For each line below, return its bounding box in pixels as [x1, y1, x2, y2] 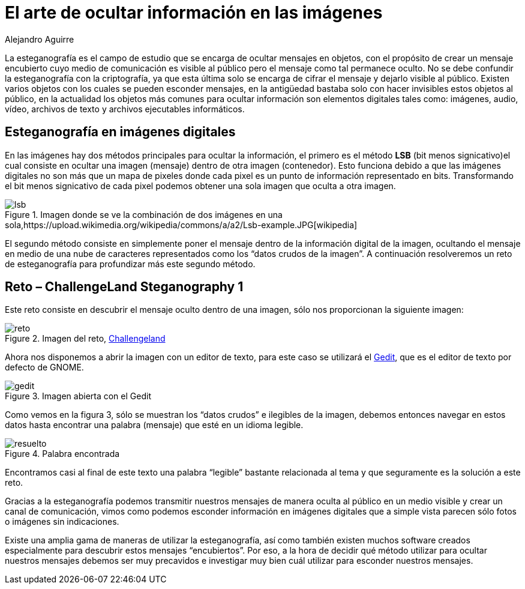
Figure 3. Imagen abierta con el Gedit [5, 391, 151, 402]
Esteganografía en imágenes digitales [5, 124, 236, 140]
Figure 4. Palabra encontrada [5, 449, 120, 459]
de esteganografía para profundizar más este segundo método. [5, 258, 256, 269]
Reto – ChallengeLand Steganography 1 [5, 279, 244, 295]
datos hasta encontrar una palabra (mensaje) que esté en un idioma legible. [5, 420, 304, 430]
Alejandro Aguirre [5, 34, 74, 44]
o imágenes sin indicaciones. [5, 516, 119, 527]
